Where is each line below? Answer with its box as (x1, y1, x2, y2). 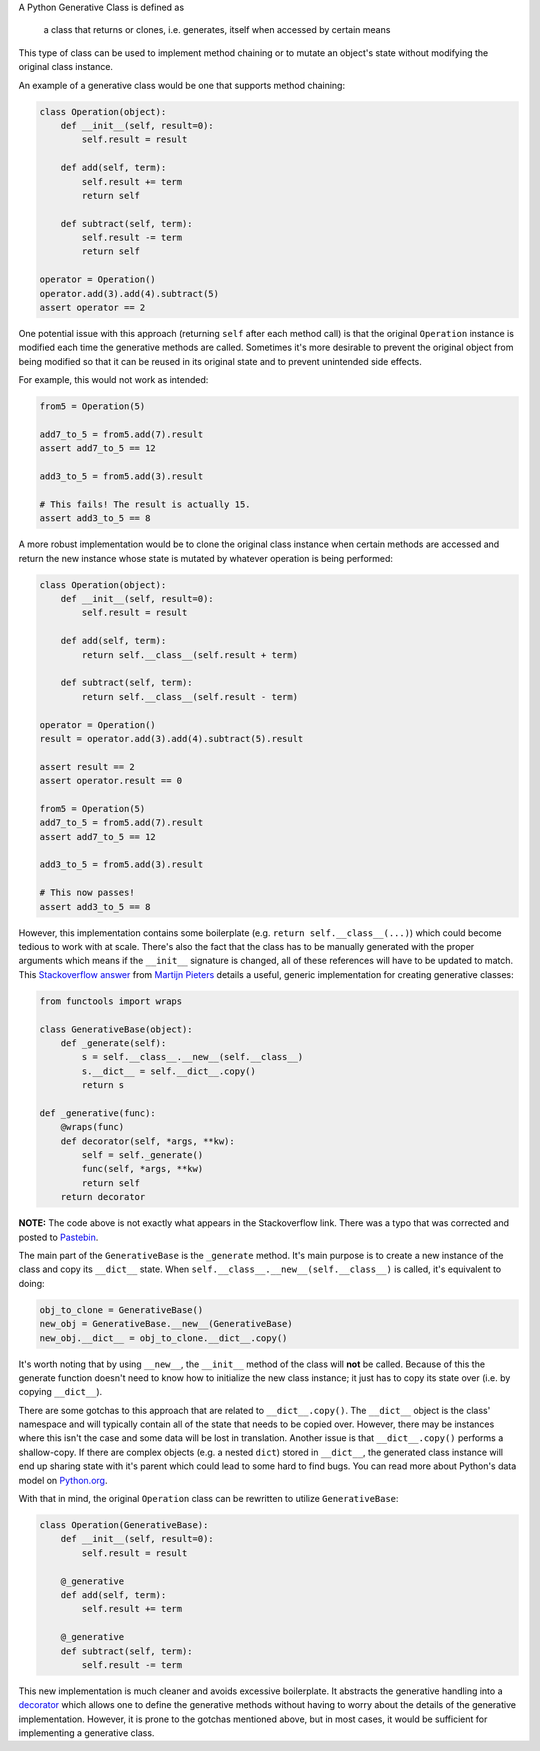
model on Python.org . (18, 1474, 108, 1486)
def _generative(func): (39, 1107, 157, 1119)
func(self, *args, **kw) (81, 1163, 204, 1175)
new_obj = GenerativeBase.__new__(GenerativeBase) (39, 1318, 294, 1330)
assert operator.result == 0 (39, 775, 183, 787)
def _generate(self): (60, 1037, 167, 1049)
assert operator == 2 (39, 302, 146, 314)
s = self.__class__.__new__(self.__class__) (81, 1051, 304, 1063)
